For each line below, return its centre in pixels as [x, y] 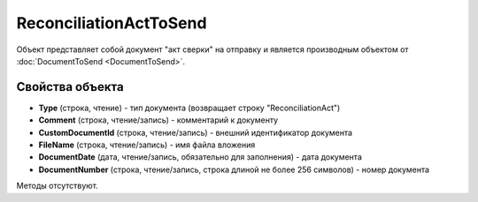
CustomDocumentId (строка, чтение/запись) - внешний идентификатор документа [196, 132]
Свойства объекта [70, 87]
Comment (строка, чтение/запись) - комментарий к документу [158, 120]
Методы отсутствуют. [58, 186]
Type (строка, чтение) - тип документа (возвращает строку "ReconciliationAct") [189, 108]
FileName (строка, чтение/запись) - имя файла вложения [147, 145]
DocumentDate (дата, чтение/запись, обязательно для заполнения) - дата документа [200, 157]
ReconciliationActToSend [112, 23]
